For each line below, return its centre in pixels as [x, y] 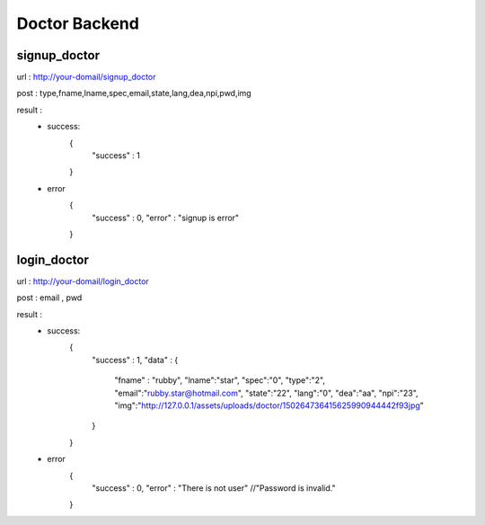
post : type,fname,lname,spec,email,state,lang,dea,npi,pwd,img [134, 93]
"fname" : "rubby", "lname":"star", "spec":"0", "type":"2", [220, 380]
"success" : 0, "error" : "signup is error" [166, 218]
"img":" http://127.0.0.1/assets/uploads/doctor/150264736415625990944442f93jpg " [269, 405]
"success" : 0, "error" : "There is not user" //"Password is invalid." [214, 488]
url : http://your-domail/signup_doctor [86, 77]
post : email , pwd [49, 298]
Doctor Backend [78, 23]
